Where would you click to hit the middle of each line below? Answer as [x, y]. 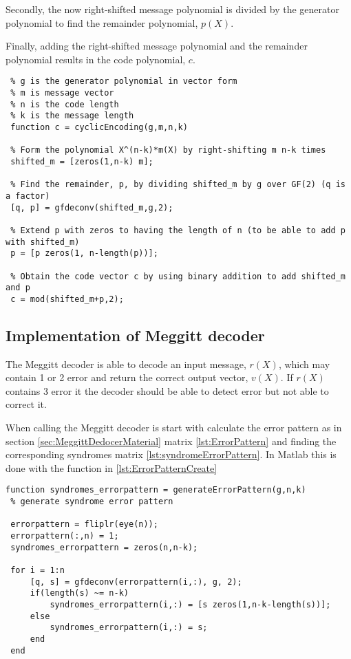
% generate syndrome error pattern [92, 502]
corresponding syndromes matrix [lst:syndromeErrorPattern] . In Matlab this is [171, 454]
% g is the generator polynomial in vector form [124, 82]
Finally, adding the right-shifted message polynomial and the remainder [157, 46]
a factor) [28, 196]
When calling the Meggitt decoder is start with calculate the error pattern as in [174, 428]
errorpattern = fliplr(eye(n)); [84, 525]
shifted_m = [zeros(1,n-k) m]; [82, 161]
